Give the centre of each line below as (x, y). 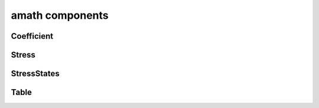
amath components (60, 15)
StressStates (35, 74)
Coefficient (32, 36)
